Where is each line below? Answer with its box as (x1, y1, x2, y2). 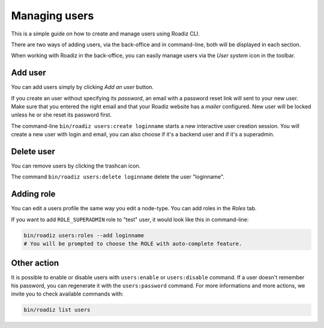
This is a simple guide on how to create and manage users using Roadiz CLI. (11, 30, 200, 37)
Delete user (11, 147, 55, 156)
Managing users (11, 9, 94, 22)
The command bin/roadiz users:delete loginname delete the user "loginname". (11, 173, 225, 180)
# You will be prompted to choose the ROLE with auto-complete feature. (23, 240, 242, 248)
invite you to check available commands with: (11, 290, 124, 297)
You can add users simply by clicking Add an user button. (11, 84, 154, 91)
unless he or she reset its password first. (11, 111, 112, 118)
